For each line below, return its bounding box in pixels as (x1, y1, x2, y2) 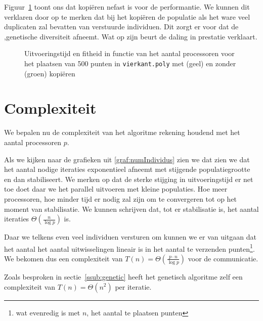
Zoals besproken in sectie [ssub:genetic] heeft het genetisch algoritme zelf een (4, 271, 243, 282)
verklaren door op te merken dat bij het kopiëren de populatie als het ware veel (4, 11, 250, 22)
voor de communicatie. (188, 253, 258, 263)
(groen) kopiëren (24, 68, 75, 78)
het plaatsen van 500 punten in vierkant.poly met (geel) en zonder (24, 58, 236, 68)
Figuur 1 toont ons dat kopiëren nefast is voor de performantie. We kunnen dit (4, 2, 250, 12)
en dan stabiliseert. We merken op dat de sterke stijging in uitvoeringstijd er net (4, 173, 253, 184)
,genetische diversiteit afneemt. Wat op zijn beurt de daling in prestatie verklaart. (4, 31, 257, 41)
